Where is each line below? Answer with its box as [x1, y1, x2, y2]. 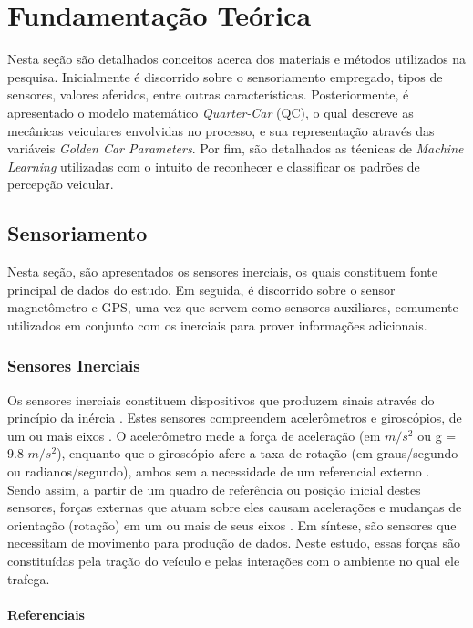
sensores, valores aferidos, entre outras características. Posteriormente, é [7, 85, 409, 104]
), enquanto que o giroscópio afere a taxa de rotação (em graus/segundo [57, 444, 458, 463]
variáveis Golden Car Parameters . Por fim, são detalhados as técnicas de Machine [7, 139, 464, 158]
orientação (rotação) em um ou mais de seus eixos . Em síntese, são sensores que [7, 515, 457, 534]
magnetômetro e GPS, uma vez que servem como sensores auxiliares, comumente [7, 298, 458, 317]
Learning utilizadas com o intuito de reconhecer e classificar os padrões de [7, 156, 420, 175]
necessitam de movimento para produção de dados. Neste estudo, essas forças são [7, 533, 461, 552]
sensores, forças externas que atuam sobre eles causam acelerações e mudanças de [7, 497, 462, 517]
